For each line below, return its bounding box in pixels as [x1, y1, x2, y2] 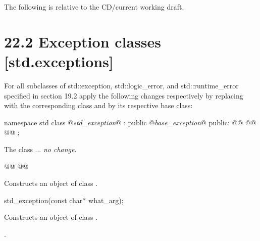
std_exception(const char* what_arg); [4, 195, 124, 205]
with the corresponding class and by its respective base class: [4, 100, 193, 111]
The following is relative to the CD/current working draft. [4, 2, 184, 12]
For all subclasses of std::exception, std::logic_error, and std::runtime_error [4, 80, 239, 90]
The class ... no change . [4, 143, 77, 154]
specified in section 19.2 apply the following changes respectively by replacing [4, 90, 243, 101]
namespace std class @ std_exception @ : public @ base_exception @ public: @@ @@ [4, 117, 256, 127]
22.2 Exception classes [4, 31, 162, 52]
